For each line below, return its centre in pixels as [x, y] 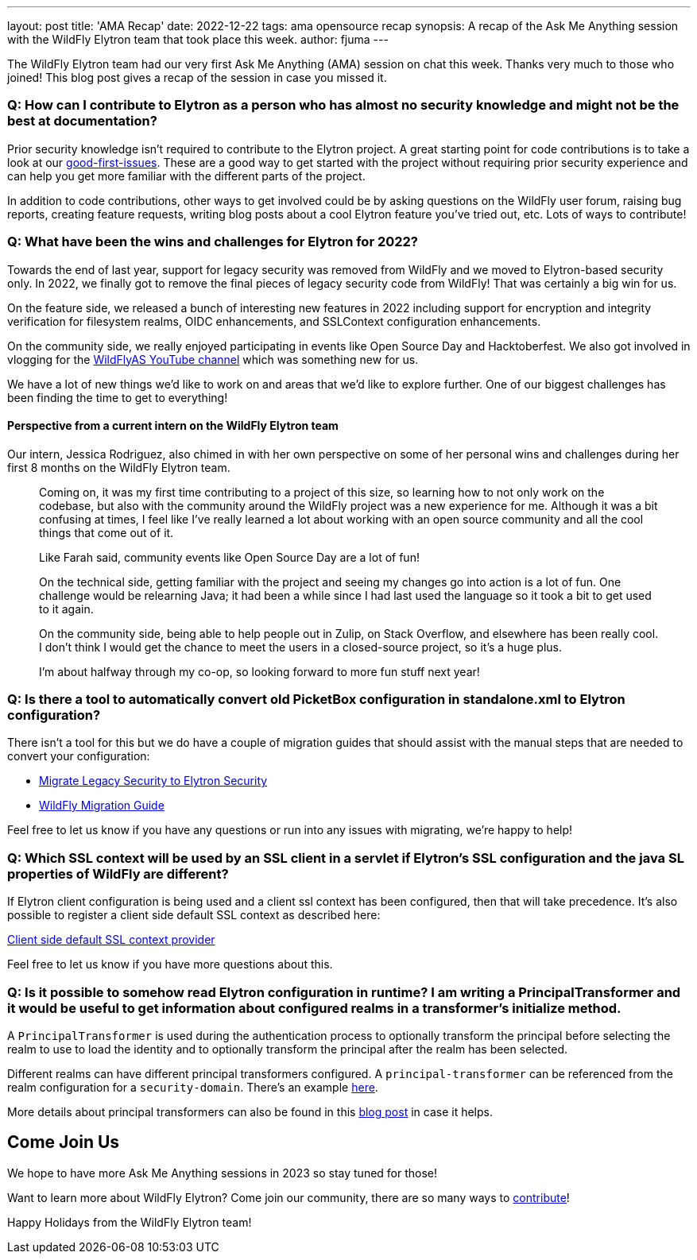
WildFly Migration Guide [102, 806]
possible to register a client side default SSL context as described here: [194, 915]
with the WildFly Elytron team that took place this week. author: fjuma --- [198, 39]
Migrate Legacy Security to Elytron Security [153, 781]
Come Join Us [64, 1142]
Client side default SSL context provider [111, 940]
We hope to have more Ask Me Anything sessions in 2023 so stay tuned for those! [223, 1173]
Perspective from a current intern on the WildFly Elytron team [173, 426]
